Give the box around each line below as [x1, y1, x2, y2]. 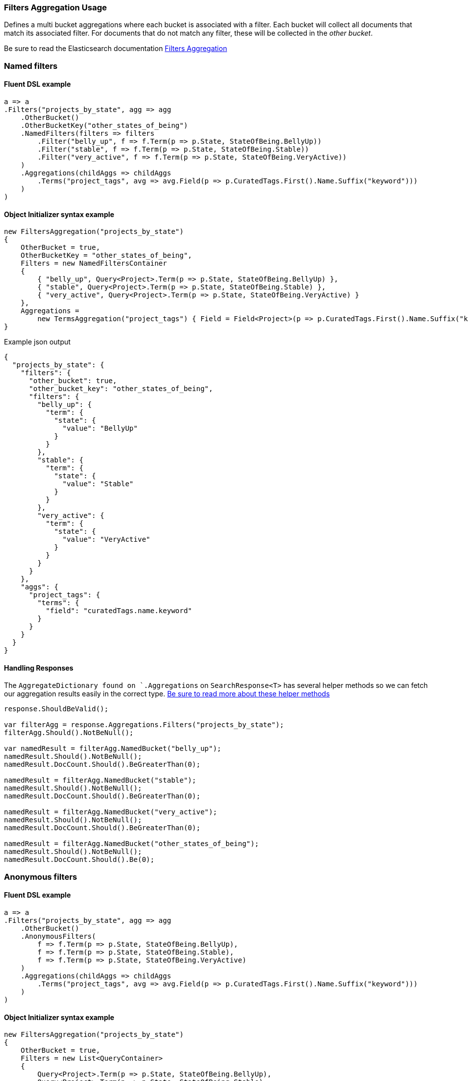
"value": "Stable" [62, 480, 134, 488]
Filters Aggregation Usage [4, 2, 107, 12]
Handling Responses [4, 663, 73, 672]
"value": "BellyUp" [62, 424, 138, 433]
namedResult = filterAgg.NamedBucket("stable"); [4, 776, 196, 785]
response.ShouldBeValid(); [4, 705, 109, 713]
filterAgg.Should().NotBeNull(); [4, 729, 134, 737]
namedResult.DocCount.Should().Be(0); [4, 855, 155, 864]
